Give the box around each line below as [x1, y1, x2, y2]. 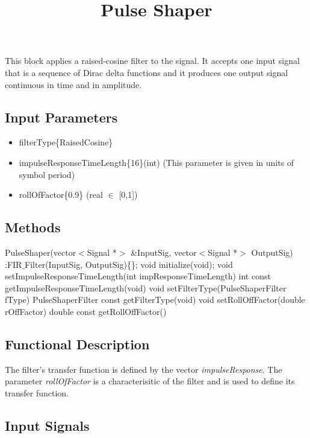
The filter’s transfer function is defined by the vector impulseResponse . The [5, 363, 282, 375]
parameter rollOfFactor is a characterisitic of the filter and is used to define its [5, 375, 295, 387]
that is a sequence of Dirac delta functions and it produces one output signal [5, 66, 288, 78]
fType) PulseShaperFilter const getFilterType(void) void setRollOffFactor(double [5, 293, 305, 306]
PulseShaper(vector [5, 246, 76, 258]
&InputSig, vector [131, 246, 197, 258]
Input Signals [5, 416, 90, 434]
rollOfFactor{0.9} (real [19, 188, 103, 201]
